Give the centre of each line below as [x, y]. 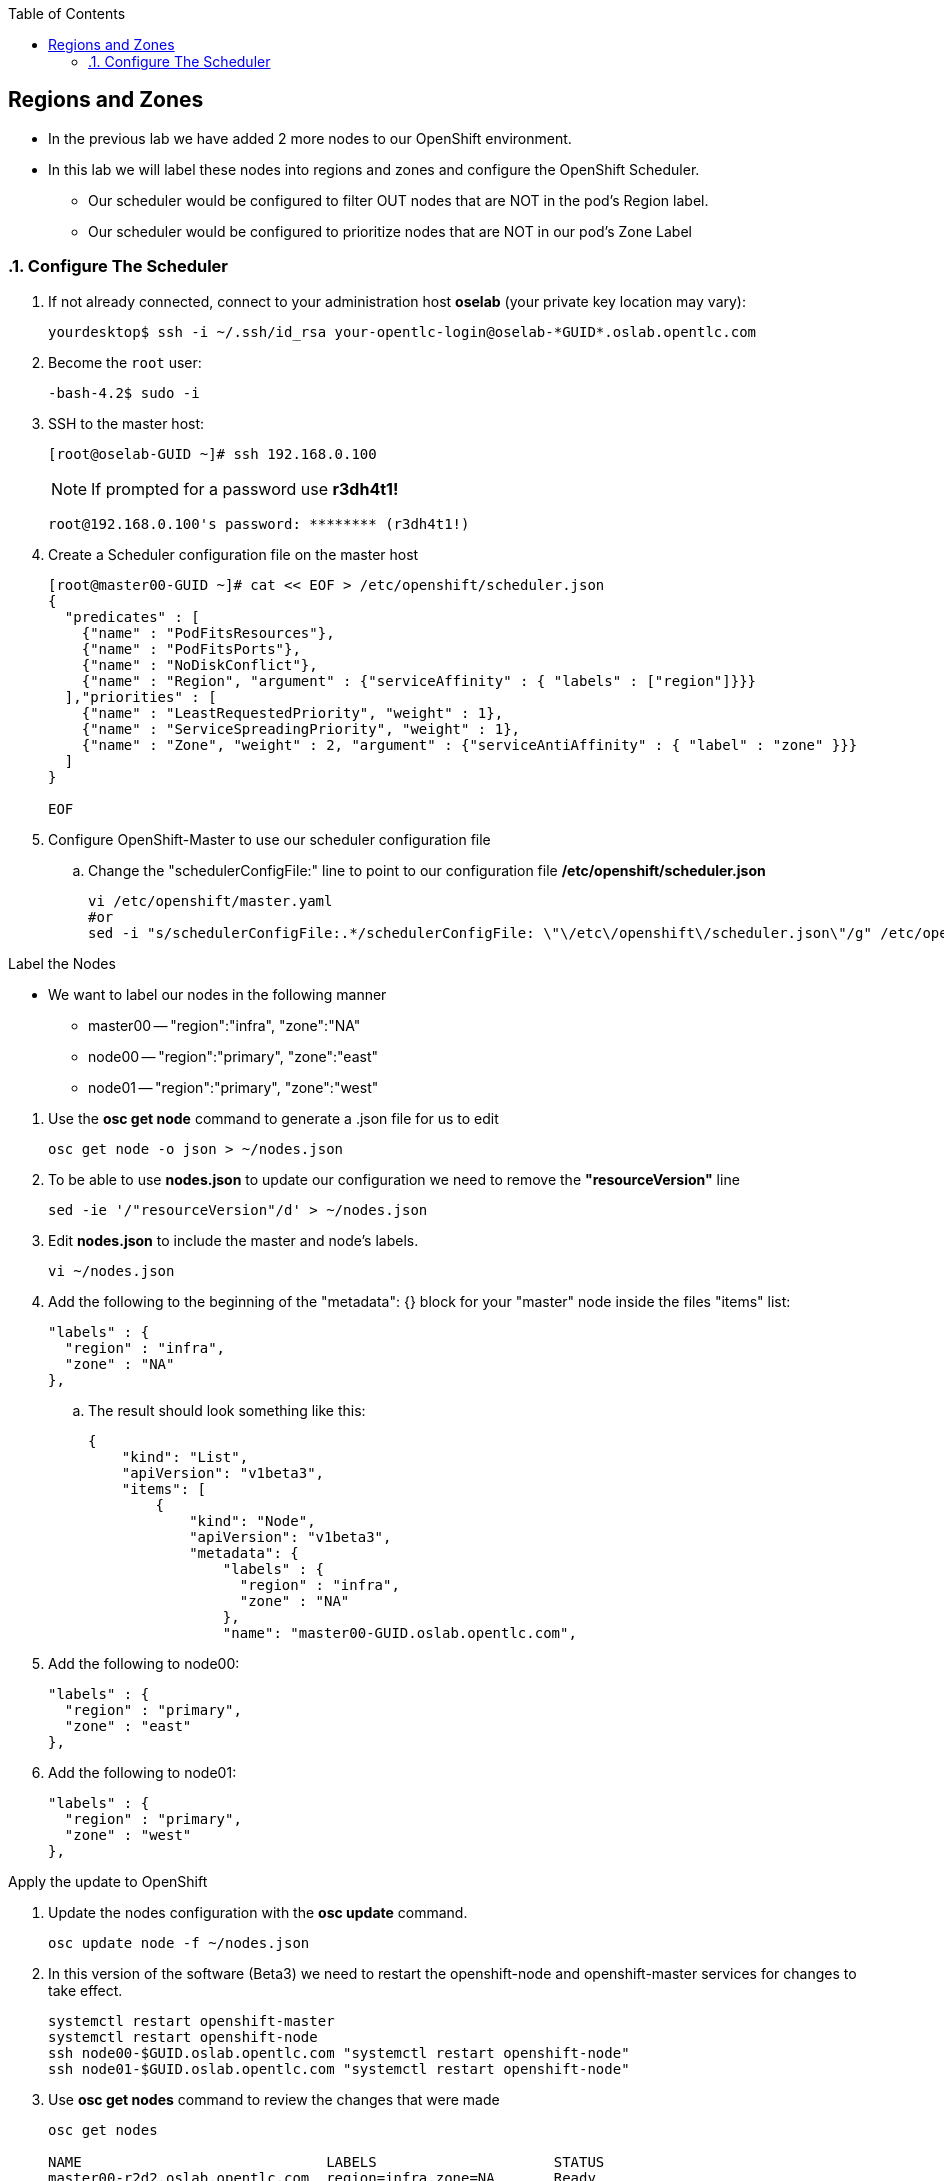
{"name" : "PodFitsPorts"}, [191, 648]
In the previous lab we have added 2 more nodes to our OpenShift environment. [310, 138]
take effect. [85, 1990]
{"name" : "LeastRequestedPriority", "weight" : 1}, [292, 712]
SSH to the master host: [126, 423]
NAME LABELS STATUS [326, 2161]
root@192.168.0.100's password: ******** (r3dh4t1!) [259, 523]
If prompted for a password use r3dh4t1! [245, 488]
